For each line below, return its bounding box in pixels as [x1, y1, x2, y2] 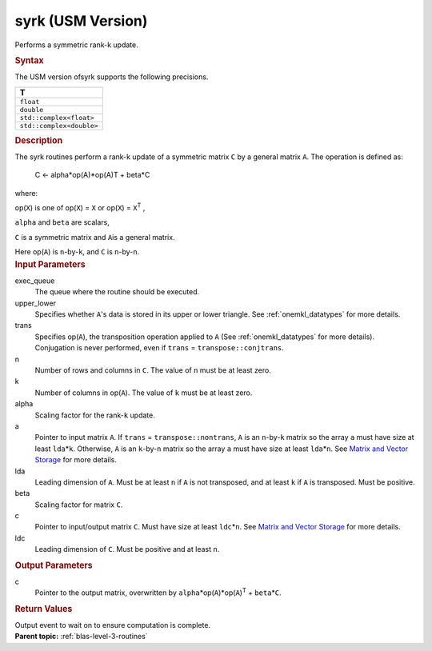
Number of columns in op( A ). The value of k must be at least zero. [34, 388, 253, 397]
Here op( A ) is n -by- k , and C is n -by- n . [14, 247, 140, 257]
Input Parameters [14, 258, 86, 270]
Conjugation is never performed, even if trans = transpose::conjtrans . [34, 343, 284, 353]
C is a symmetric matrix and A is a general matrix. [14, 232, 175, 242]
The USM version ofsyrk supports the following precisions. [14, 72, 209, 82]
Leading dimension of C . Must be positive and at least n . [34, 545, 220, 554]
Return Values [14, 603, 73, 614]
